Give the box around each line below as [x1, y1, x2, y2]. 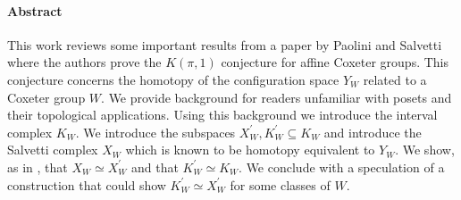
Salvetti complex [7, 140, 98, 159]
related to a [363, 70, 427, 88]
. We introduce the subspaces [75, 122, 236, 141]
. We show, [395, 140, 455, 159]
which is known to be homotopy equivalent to [125, 140, 375, 159]
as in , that [7, 157, 68, 176]
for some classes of [230, 175, 331, 194]
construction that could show [7, 175, 166, 194]
